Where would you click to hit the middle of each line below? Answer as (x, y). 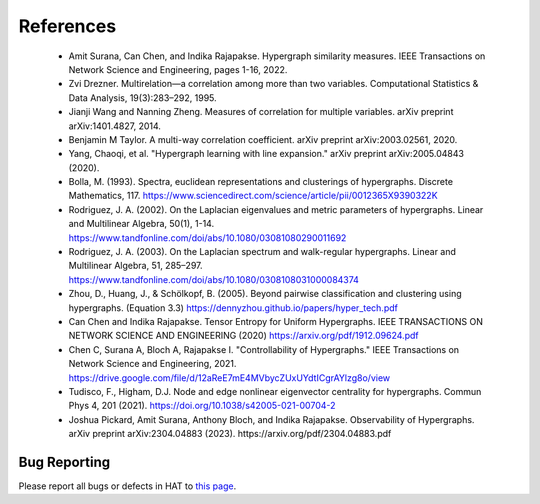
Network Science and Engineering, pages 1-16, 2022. (178, 69)
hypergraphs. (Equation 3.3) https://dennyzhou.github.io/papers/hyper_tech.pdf (233, 307)
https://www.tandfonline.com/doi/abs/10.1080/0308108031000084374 (214, 279)
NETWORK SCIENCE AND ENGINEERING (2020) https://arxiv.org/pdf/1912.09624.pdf (243, 336)
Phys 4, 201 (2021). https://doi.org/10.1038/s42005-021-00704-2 (202, 406)
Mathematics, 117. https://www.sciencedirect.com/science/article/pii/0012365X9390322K (253, 196)
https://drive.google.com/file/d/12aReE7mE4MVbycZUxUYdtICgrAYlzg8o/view (229, 377)
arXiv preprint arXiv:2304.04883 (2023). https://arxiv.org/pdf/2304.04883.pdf (230, 434)
